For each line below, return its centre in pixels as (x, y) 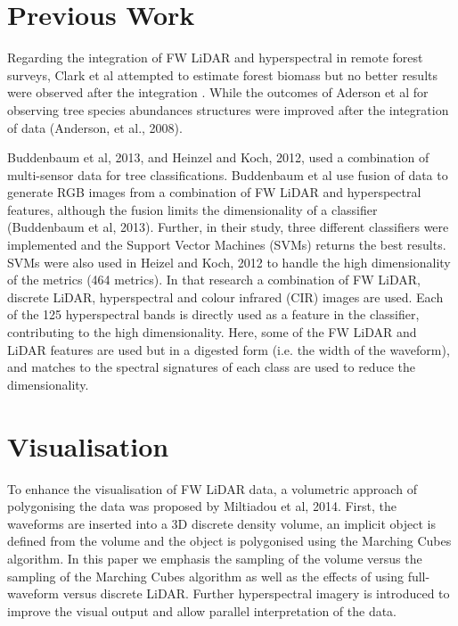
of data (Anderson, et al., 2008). (95, 127)
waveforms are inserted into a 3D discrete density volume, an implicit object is (221, 523)
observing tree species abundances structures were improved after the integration (228, 109)
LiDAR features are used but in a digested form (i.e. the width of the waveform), (229, 349)
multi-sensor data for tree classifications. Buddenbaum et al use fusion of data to (228, 174)
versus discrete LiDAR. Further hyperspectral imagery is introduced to (256, 593)
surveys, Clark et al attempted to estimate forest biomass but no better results (222, 74)
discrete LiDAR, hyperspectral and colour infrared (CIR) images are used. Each (225, 297)
